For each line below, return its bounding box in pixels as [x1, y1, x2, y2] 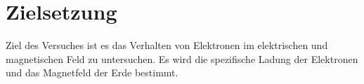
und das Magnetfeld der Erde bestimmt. [6, 65, 178, 80]
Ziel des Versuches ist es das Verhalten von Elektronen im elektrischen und [6, 38, 328, 52]
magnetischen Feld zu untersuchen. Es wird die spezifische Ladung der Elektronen [6, 51, 358, 66]
